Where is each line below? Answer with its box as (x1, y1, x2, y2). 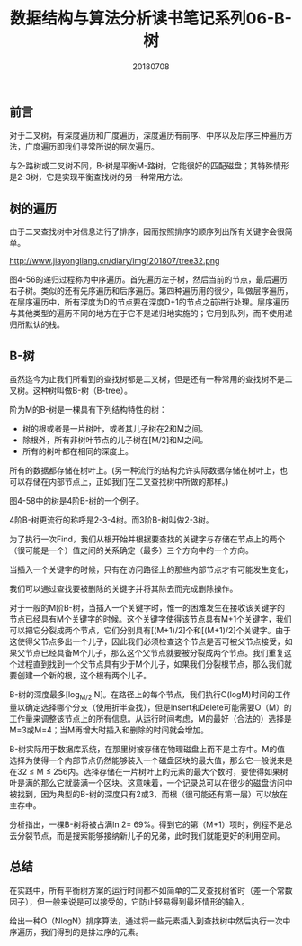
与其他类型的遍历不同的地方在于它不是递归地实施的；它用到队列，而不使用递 (9, 308, 293, 319)
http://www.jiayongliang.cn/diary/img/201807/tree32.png (9, 256, 220, 267)
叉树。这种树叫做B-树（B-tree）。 (9, 385, 133, 396)
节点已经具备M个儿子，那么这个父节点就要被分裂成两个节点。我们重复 (24, 647, 285, 658)
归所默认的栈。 (9, 319, 65, 330)
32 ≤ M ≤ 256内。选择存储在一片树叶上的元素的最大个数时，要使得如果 (16, 766, 280, 777)
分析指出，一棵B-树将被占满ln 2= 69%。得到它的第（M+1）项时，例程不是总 (9, 819, 293, 830)
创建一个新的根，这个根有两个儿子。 (16, 669, 151, 680)
